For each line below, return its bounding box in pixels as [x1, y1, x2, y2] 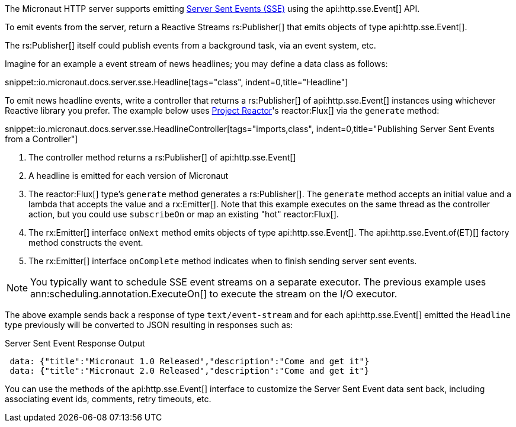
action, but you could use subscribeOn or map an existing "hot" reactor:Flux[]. [28, 209, 339, 219]
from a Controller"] [5, 134, 78, 144]
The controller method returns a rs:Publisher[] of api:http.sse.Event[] [28, 152, 296, 162]
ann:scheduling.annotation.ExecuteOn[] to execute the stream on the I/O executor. [30, 288, 398, 300]
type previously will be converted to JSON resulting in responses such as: [5, 320, 293, 330]
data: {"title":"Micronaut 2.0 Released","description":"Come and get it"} [9, 366, 370, 375]
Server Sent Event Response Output [5, 338, 145, 348]
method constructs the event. [28, 237, 143, 248]
